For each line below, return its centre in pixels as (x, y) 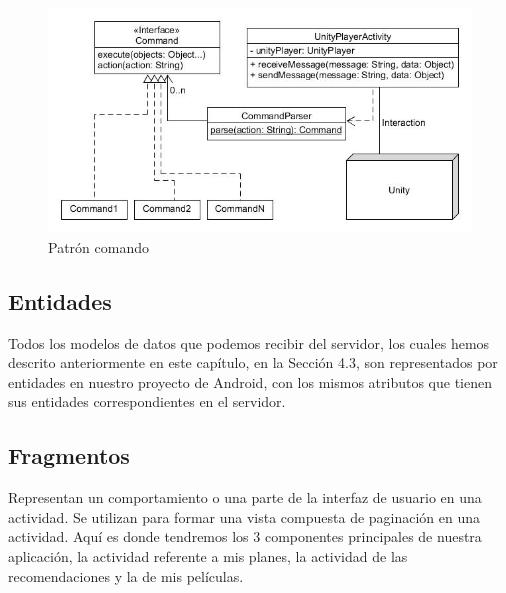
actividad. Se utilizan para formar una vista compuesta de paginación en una (244, 516)
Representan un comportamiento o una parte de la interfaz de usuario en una (245, 497)
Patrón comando (98, 246)
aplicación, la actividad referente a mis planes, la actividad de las (208, 556)
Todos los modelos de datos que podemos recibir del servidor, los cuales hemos (249, 342)
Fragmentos (69, 455)
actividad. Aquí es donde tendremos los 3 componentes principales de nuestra (245, 536)
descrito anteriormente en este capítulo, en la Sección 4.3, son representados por (253, 362)
